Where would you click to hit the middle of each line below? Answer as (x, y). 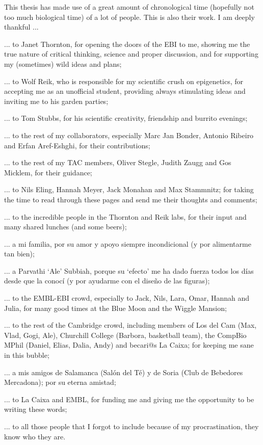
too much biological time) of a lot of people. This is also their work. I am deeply (129, 17)
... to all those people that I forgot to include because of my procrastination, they (131, 426)
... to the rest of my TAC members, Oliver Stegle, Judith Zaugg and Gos (118, 162)
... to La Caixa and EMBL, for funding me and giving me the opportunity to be (129, 399)
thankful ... (21, 27)
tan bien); (19, 254)
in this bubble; (27, 355)
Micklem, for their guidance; (48, 172)
